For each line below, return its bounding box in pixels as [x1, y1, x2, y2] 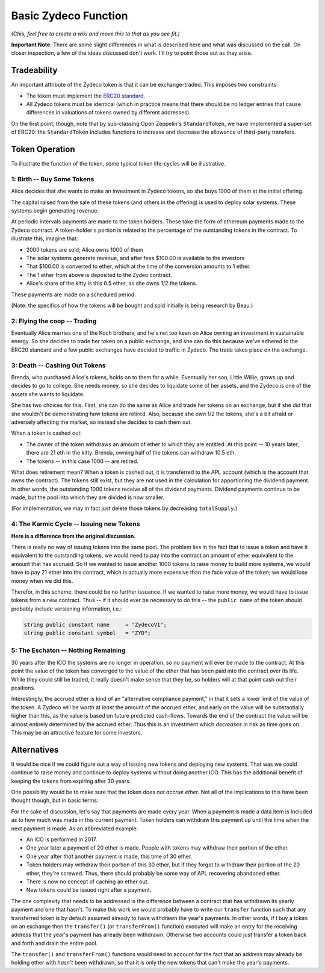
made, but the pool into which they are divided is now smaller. [11, 494, 165, 501]
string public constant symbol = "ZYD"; [23, 630, 151, 636]
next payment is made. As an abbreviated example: [11, 825, 138, 832]
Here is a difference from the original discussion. [11, 532, 136, 539]
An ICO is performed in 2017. [26, 836, 97, 843]
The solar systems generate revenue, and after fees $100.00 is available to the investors [26, 254, 245, 261]
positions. [11, 684, 36, 691]
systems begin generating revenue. [11, 207, 99, 214]
